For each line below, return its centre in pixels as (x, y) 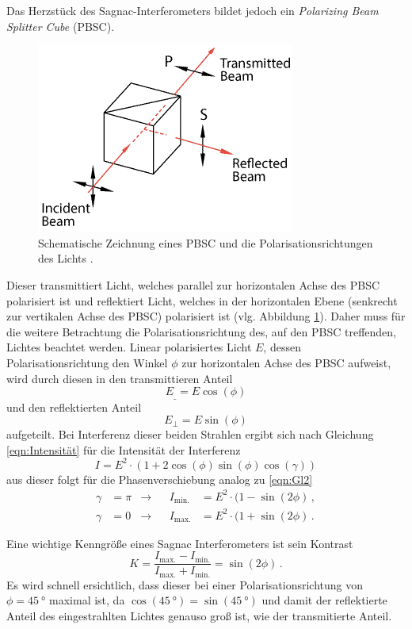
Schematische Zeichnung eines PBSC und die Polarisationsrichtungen (206, 242)
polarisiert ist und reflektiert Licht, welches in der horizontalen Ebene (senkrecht (202, 300)
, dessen (282, 347)
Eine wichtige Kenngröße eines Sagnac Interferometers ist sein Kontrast (180, 543)
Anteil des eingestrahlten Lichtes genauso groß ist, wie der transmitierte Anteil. (199, 615)
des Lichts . (66, 258)
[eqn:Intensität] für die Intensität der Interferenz (124, 449)
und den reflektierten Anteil (74, 407)
